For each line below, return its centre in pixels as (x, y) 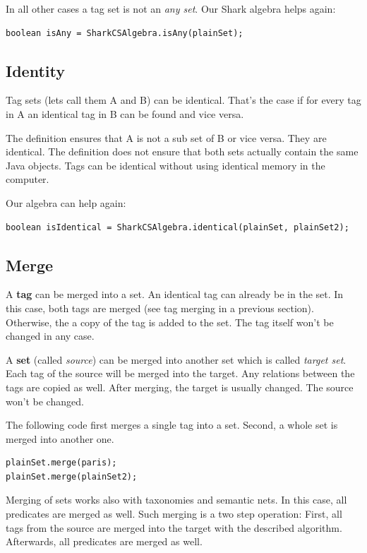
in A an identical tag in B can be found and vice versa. (125, 113)
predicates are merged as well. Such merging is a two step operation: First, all (174, 514)
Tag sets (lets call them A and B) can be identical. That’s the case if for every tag (183, 100)
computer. (28, 179)
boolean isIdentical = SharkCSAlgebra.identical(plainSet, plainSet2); (178, 227)
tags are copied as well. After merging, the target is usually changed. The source (180, 387)
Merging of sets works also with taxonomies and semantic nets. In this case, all (176, 500)
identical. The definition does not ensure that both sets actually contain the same (182, 151)
